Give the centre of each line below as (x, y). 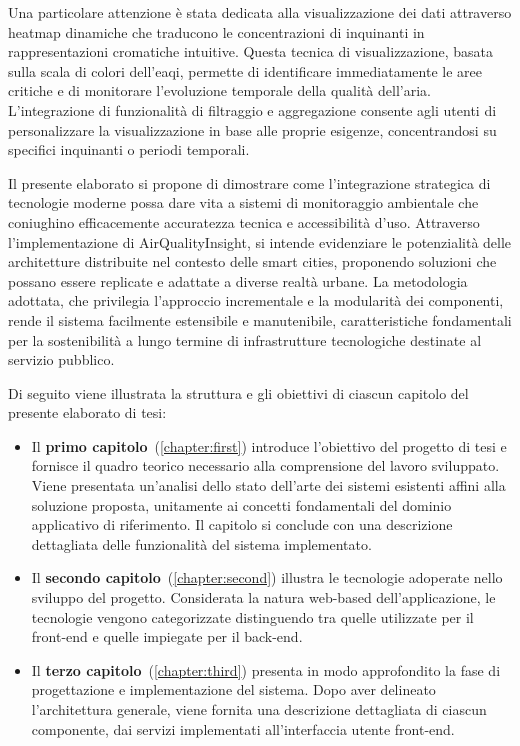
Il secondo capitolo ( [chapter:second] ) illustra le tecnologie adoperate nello (267, 577)
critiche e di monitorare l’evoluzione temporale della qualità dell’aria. (219, 90)
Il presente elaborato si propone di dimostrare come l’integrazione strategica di (249, 182)
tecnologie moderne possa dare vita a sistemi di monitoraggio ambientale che (243, 202)
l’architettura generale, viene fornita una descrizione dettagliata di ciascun (259, 709)
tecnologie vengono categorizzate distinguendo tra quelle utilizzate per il (252, 616)
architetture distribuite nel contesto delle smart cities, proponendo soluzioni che (252, 261)
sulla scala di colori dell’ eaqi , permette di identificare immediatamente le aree (245, 70)
